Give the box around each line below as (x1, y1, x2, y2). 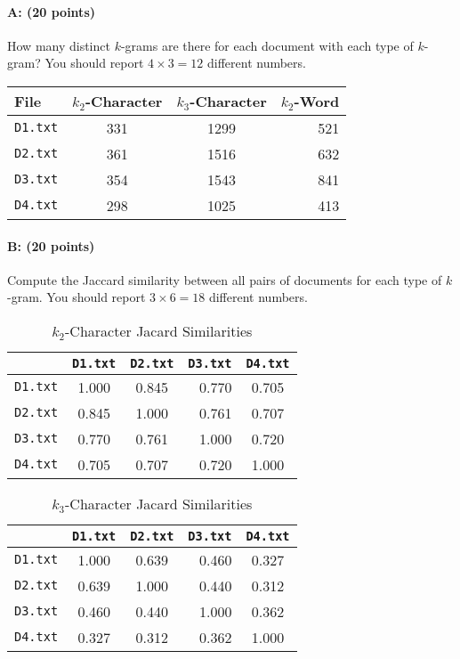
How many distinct (7, 36, 110, 54)
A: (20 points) (7, 2, 95, 20)
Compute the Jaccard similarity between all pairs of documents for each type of (7, 270, 442, 289)
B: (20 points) (7, 236, 95, 255)
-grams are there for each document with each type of (120, 36, 414, 54)
